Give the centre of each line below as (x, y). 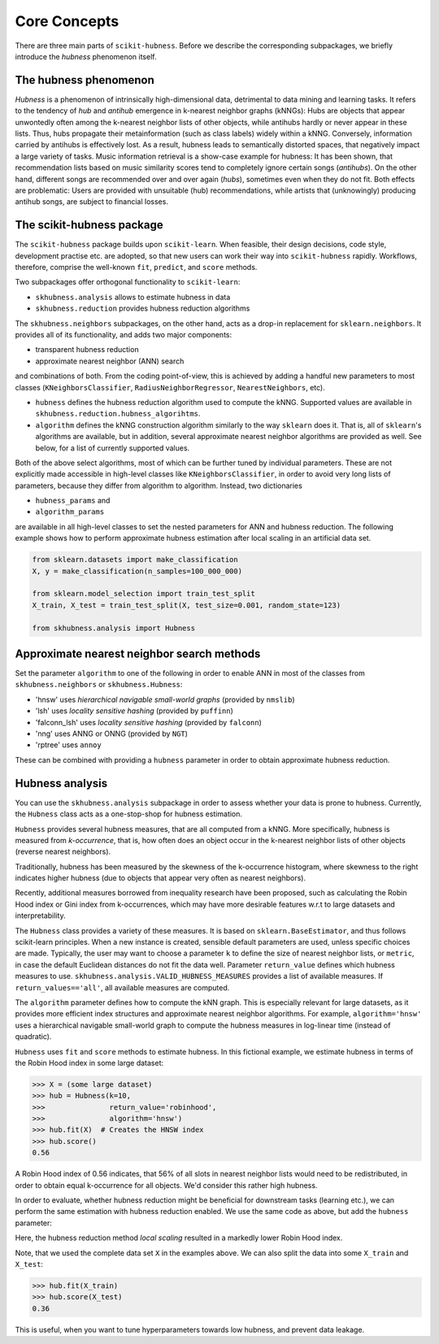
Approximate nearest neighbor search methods (138, 653)
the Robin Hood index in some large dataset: (89, 1063)
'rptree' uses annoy (68, 745)
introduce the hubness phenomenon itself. (86, 56)
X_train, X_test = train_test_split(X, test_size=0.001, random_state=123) (187, 605)
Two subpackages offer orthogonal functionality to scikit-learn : (128, 282)
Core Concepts (67, 21)
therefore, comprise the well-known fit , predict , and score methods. (136, 267)
